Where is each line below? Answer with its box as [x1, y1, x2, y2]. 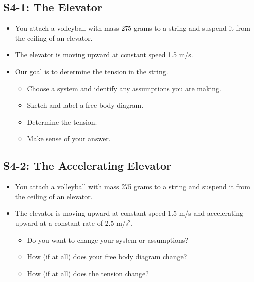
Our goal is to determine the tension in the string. [15, 66, 168, 76]
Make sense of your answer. [27, 133, 111, 144]
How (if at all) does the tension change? [27, 268, 149, 278]
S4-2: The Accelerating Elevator [3, 158, 172, 173]
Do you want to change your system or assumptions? [27, 234, 188, 245]
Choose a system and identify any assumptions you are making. [27, 83, 221, 93]
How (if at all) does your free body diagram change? [27, 251, 187, 262]
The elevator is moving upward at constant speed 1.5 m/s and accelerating [15, 208, 244, 218]
